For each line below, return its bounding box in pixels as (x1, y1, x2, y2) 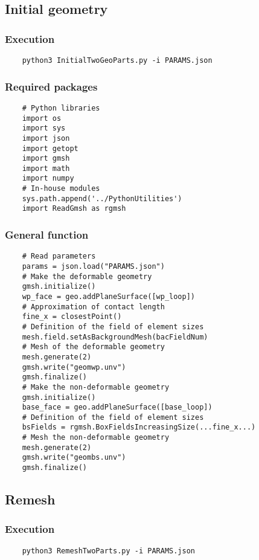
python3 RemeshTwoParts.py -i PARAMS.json (22, 546, 195, 555)
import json (22, 134, 70, 143)
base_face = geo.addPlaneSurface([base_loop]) (22, 403, 213, 412)
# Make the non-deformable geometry (22, 382, 170, 391)
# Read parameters (22, 252, 96, 261)
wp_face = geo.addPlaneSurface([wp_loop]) (22, 292, 195, 301)
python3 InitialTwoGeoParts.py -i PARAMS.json (22, 56, 213, 65)
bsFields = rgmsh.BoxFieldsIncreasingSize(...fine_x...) (22, 423, 256, 432)
